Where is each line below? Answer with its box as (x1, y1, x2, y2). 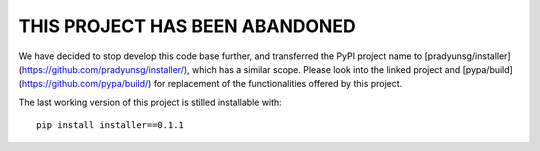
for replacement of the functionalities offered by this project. (153, 78, 403, 90)
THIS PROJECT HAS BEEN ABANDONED (18, 15, 356, 37)
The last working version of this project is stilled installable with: (18, 96, 282, 108)
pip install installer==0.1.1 (36, 120, 185, 131)
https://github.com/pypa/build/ (21, 78, 149, 90)
